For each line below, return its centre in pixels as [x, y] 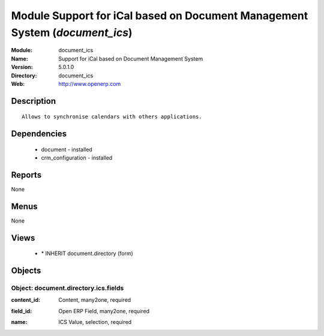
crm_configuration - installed [77, 158]
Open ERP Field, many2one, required [104, 311]
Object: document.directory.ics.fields [67, 288]
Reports [26, 175]
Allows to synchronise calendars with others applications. [112, 117]
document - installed [67, 149]
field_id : [22, 311]
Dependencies [39, 134]
